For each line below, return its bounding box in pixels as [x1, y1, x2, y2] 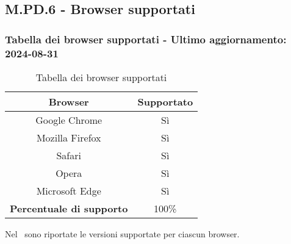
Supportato [137, 94, 193, 109]
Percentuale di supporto [10, 201, 128, 215]
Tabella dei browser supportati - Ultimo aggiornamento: [5, 31, 287, 46]
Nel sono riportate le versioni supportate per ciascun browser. [5, 227, 240, 240]
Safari [56, 148, 81, 162]
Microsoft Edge [36, 183, 101, 198]
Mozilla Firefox [36, 130, 101, 145]
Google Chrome [35, 112, 102, 127]
